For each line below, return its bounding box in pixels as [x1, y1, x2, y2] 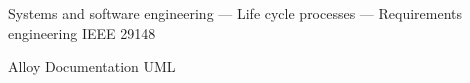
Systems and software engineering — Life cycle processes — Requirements [8, 3, 463, 23]
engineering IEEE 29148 [8, 22, 156, 43]
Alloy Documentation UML [8, 56, 176, 77]
